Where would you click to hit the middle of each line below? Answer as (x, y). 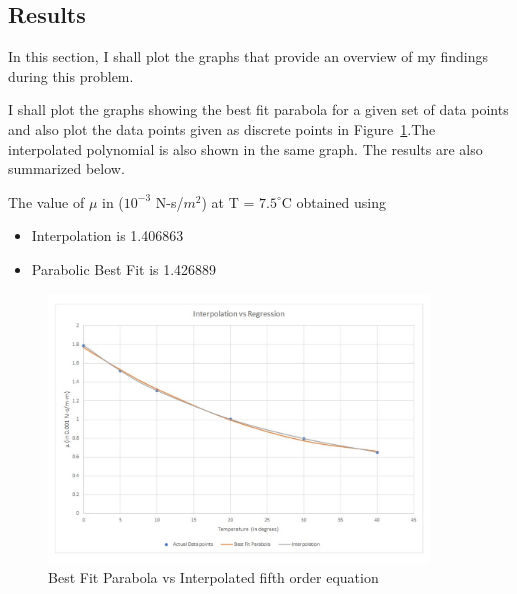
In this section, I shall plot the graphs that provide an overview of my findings (248, 56)
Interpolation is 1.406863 (107, 235)
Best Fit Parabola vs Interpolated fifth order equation (213, 576)
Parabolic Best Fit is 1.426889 (124, 268)
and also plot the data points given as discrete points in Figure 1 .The (222, 128)
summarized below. (66, 168)
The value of (46, 201)
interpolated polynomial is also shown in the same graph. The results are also (245, 148)
